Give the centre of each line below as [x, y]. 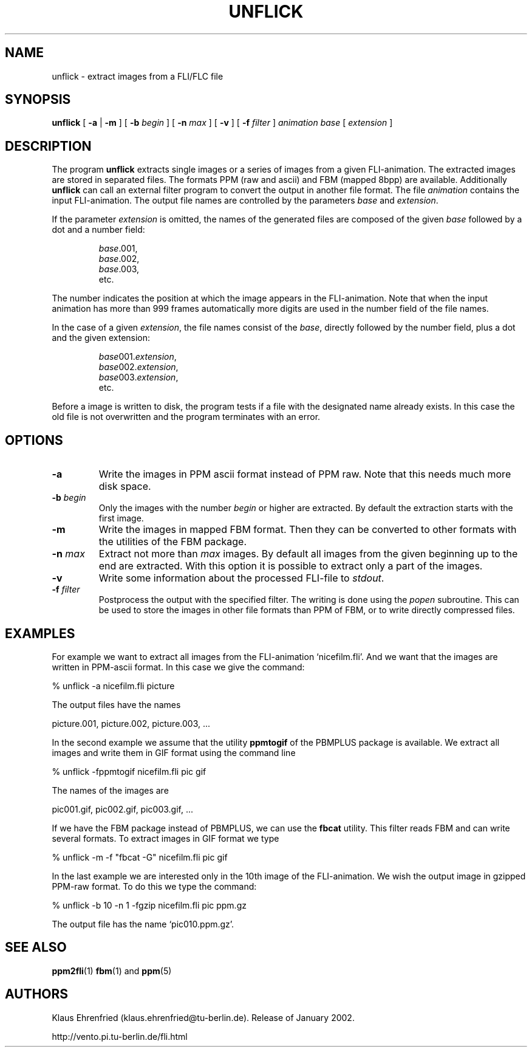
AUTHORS [37, 994]
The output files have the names [116, 704]
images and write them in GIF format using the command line [174, 752]
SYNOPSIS [38, 100]
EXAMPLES [40, 633]
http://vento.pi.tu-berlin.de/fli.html [120, 1036]
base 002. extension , [138, 367]
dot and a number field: [98, 230]
